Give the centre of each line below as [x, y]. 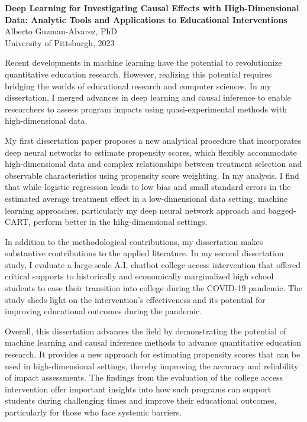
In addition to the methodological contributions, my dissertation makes [134, 241]
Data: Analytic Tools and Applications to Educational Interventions [146, 19]
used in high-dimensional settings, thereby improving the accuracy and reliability [152, 365]
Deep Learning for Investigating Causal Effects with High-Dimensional [152, 8]
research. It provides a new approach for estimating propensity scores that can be [153, 354]
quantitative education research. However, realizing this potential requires [138, 74]
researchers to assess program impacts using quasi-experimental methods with [146, 109]
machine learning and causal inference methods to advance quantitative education [153, 342]
